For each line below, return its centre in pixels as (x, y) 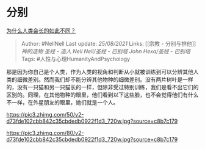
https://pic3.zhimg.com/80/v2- (45, 133)
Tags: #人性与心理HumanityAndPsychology (76, 59)
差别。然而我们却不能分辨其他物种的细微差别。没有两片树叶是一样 (110, 79)
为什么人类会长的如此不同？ (41, 31)
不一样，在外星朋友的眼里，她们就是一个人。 (63, 102)
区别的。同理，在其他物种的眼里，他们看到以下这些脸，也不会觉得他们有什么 (103, 95)
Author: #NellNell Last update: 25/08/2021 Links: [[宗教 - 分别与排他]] (109, 43)
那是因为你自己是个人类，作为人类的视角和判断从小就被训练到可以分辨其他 (100, 71)
